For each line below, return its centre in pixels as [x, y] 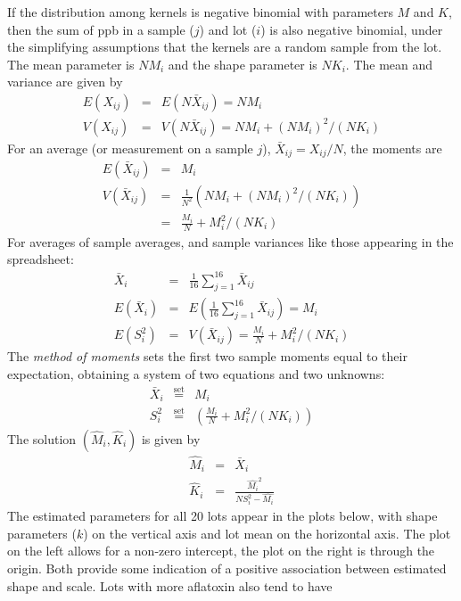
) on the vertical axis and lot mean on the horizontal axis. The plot [267, 533]
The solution [42, 438]
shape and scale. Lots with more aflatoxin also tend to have [170, 585]
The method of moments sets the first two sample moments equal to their [207, 356]
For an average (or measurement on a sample [130, 148]
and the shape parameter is [243, 64]
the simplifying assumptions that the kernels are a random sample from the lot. [225, 47]
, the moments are [392, 148]
